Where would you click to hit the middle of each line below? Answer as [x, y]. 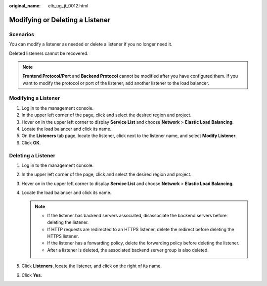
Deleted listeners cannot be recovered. [49, 53]
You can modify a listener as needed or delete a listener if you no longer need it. [91, 44]
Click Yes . [32, 275]
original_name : [25, 6]
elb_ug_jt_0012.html [68, 6]
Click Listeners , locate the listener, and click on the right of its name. [92, 266]
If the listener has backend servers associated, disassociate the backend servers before [137, 215]
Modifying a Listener [35, 98]
